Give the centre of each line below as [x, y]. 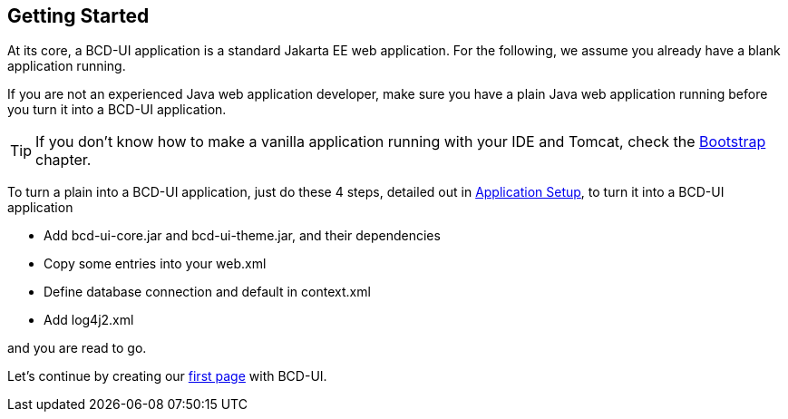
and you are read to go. [77, 348]
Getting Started [78, 16]
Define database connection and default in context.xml [207, 292]
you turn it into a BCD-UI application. [117, 110]
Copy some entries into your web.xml [155, 264]
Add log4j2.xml [89, 320]
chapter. [63, 160]
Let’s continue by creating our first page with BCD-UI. [167, 376]
